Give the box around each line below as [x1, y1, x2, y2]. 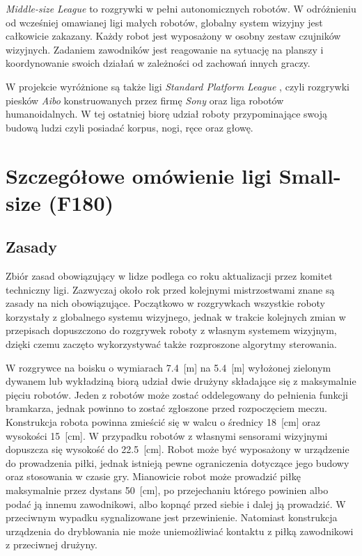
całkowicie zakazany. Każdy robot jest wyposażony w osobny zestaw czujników [6, 29, 341, 43]
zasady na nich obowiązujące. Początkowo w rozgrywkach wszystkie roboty [6, 296, 326, 310]
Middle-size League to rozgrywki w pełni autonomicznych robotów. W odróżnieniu [6, 1, 356, 15]
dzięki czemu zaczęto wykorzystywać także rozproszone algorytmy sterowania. [6, 337, 337, 351]
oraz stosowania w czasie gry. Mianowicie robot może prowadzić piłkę [6, 469, 301, 484]
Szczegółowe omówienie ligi [6, 161, 271, 189]
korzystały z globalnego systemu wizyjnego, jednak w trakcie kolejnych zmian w [6, 309, 346, 324]
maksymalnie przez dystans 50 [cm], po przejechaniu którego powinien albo [6, 483, 329, 498]
